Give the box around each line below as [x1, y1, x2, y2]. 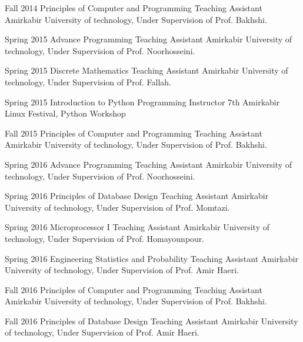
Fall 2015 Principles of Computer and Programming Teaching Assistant [5, 127, 262, 139]
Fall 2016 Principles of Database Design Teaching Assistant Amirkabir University [5, 314, 298, 327]
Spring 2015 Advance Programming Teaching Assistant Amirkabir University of [5, 33, 292, 45]
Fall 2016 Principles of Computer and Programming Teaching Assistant [5, 283, 262, 295]
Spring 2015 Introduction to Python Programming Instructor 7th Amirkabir [5, 95, 280, 108]
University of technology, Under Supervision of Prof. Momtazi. [5, 201, 230, 213]
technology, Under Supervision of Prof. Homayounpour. [5, 232, 205, 244]
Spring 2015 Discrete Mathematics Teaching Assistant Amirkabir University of [5, 64, 288, 77]
